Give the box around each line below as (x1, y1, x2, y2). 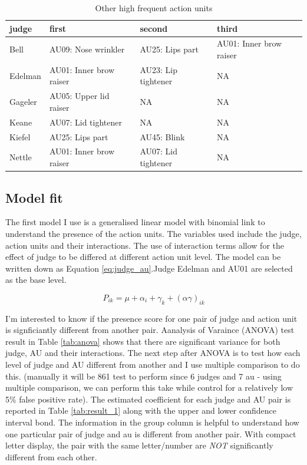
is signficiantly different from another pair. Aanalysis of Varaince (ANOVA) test (5, 324, 295, 336)
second (140, 22, 168, 34)
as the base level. (5, 273, 67, 286)
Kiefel (9, 130, 31, 143)
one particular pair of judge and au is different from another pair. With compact (5, 427, 296, 440)
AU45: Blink (140, 130, 185, 143)
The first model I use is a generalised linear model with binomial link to (5, 216, 265, 228)
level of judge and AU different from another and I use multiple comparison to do (5, 358, 300, 371)
